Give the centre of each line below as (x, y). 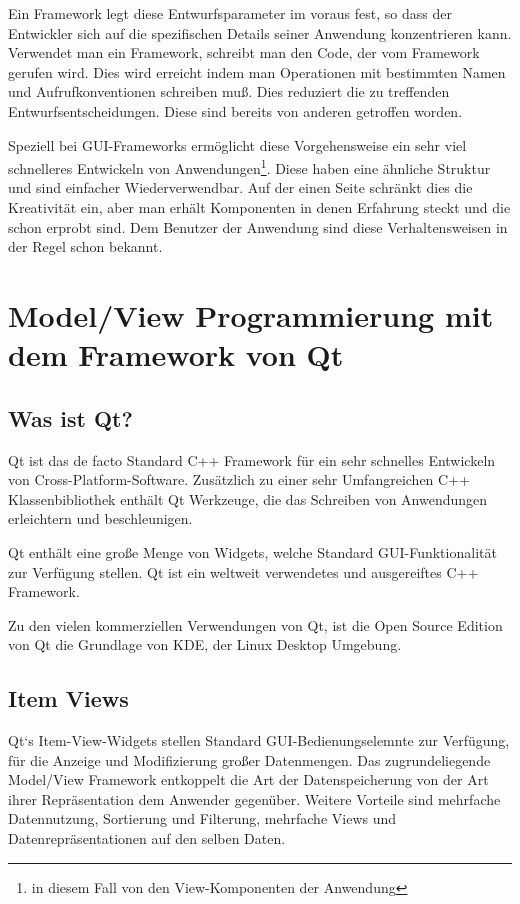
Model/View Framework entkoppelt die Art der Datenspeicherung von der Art (248, 779)
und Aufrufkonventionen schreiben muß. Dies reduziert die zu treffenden (229, 91)
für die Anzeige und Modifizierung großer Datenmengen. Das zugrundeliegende (249, 759)
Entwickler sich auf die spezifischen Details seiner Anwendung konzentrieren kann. (260, 32)
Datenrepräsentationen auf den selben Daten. (147, 838)
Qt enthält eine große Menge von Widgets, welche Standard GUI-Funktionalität (252, 551)
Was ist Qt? (70, 417)
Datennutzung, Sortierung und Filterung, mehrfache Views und (202, 818)
